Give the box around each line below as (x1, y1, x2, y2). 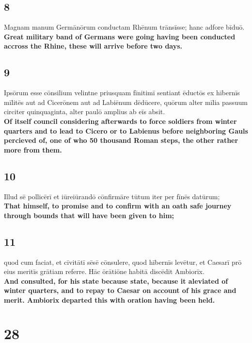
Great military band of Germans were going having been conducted (4, 31, 236, 41)
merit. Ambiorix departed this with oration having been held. (4, 294, 215, 305)
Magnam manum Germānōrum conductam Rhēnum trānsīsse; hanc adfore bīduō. (4, 22, 245, 32)
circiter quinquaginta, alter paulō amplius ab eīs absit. (4, 106, 165, 117)
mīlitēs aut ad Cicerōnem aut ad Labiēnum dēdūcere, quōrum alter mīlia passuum (4, 97, 248, 107)
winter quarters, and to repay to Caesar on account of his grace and (4, 285, 236, 295)
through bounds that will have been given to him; (4, 210, 174, 220)
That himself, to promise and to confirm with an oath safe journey (4, 201, 232, 211)
